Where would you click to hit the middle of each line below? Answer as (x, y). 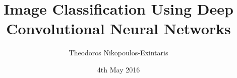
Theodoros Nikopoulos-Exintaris (118, 53)
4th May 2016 (118, 69)
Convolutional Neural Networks (118, 28)
